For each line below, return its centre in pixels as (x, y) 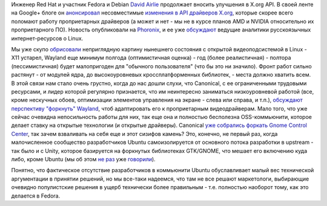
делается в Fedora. (36, 196)
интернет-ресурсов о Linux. (47, 38)
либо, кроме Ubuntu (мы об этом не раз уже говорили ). (83, 159)
